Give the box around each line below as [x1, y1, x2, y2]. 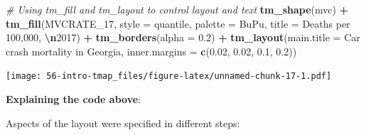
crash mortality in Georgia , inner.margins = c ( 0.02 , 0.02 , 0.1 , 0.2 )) [6, 43, 297, 58]
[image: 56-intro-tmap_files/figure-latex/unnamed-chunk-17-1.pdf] [6, 71, 332, 82]
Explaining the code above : [6, 92, 141, 107]
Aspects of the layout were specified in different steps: [6, 115, 240, 130]
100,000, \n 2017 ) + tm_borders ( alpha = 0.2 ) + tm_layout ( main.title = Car [6, 30, 360, 45]
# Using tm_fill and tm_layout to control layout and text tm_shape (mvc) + [6, 2, 349, 16]
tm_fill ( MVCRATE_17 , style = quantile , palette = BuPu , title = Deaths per [6, 16, 350, 31]
